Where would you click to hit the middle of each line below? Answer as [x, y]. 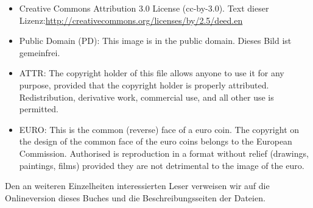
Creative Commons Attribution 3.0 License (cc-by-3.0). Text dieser [144, 8]
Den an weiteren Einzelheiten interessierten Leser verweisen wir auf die [137, 186]
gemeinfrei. [40, 52]
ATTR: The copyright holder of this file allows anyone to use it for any [152, 73]
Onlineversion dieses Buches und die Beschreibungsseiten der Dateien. [135, 197]
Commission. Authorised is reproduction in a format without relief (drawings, [164, 153]
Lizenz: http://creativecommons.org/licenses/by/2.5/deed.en [131, 20]
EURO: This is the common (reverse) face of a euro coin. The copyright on [159, 129]
